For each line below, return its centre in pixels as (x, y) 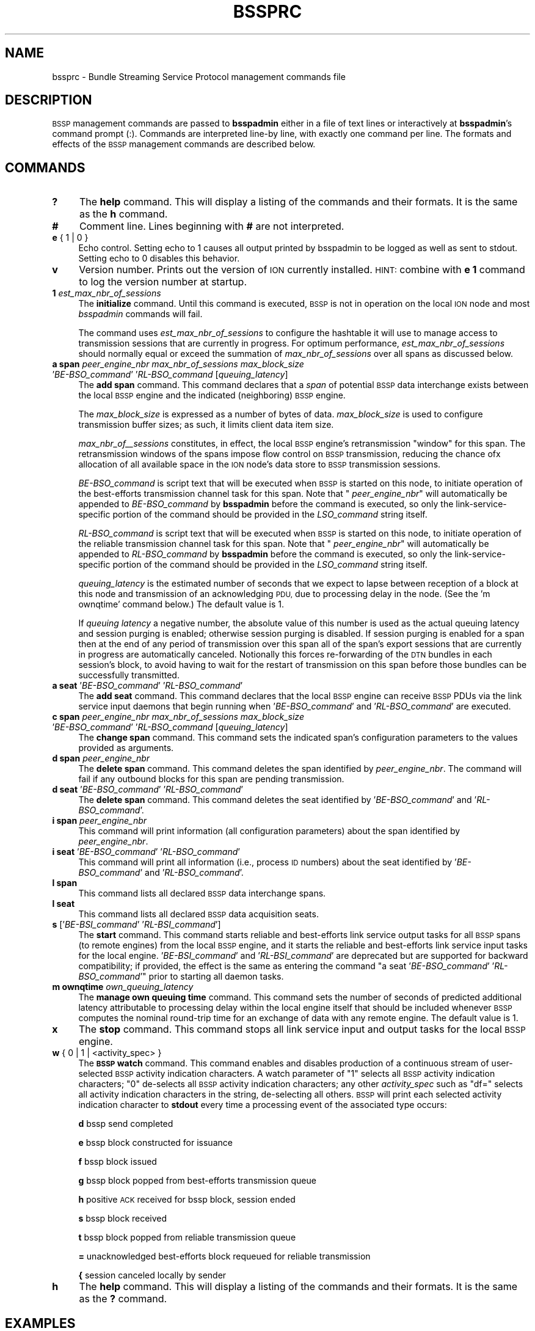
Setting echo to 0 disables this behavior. (159, 258)
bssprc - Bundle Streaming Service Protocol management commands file (199, 76)
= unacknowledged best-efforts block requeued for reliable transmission (224, 1256)
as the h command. (123, 214)
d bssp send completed (126, 1124)
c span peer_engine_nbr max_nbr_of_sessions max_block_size (178, 717)
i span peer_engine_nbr (100, 821)
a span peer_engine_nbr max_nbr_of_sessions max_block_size (178, 364)
